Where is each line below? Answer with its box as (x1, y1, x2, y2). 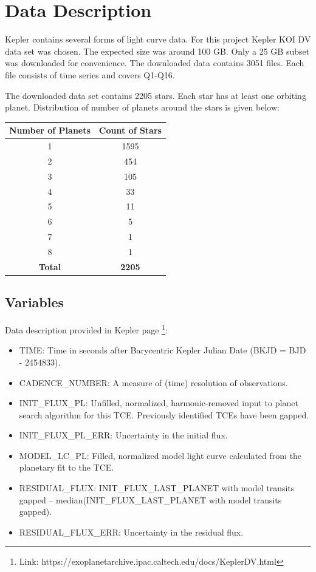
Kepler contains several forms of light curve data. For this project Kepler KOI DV (5, 33, 311, 46)
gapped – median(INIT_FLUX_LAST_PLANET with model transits (19, 493, 282, 506)
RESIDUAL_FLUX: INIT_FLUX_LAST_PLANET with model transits (19, 482, 295, 494)
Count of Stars (98, 124, 162, 137)
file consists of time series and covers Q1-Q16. (5, 68, 175, 81)
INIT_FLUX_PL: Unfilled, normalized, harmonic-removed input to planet (19, 397, 298, 409)
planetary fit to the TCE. (19, 461, 114, 474)
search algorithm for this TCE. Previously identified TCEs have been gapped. (19, 408, 309, 421)
